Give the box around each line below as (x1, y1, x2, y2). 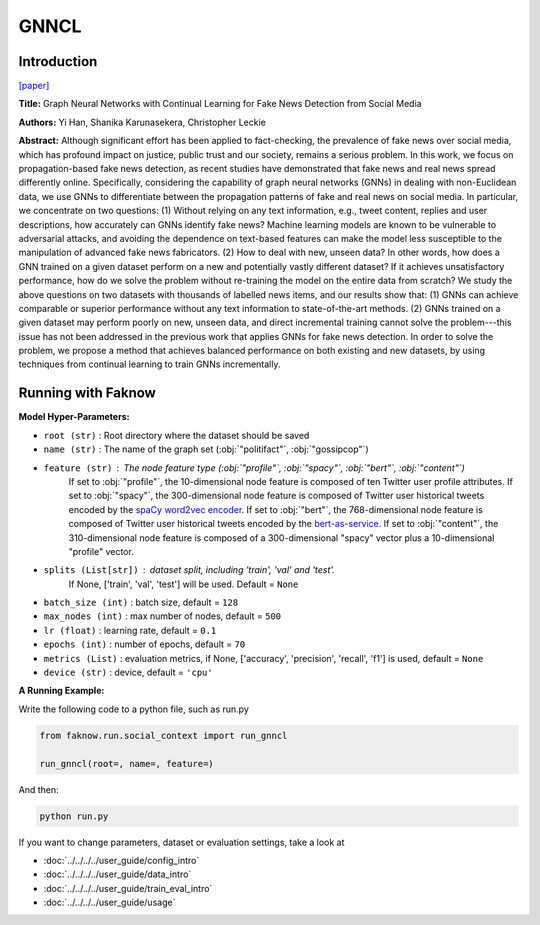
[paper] (18, 80, 50, 92)
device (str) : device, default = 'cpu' (43, 666, 214, 679)
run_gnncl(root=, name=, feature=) (39, 758, 214, 769)
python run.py (39, 810, 109, 822)
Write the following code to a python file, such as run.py (18, 703, 250, 715)
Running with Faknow (18, 385, 157, 402)
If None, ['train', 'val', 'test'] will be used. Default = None (68, 578, 299, 590)
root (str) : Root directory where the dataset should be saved (43, 429, 310, 441)
